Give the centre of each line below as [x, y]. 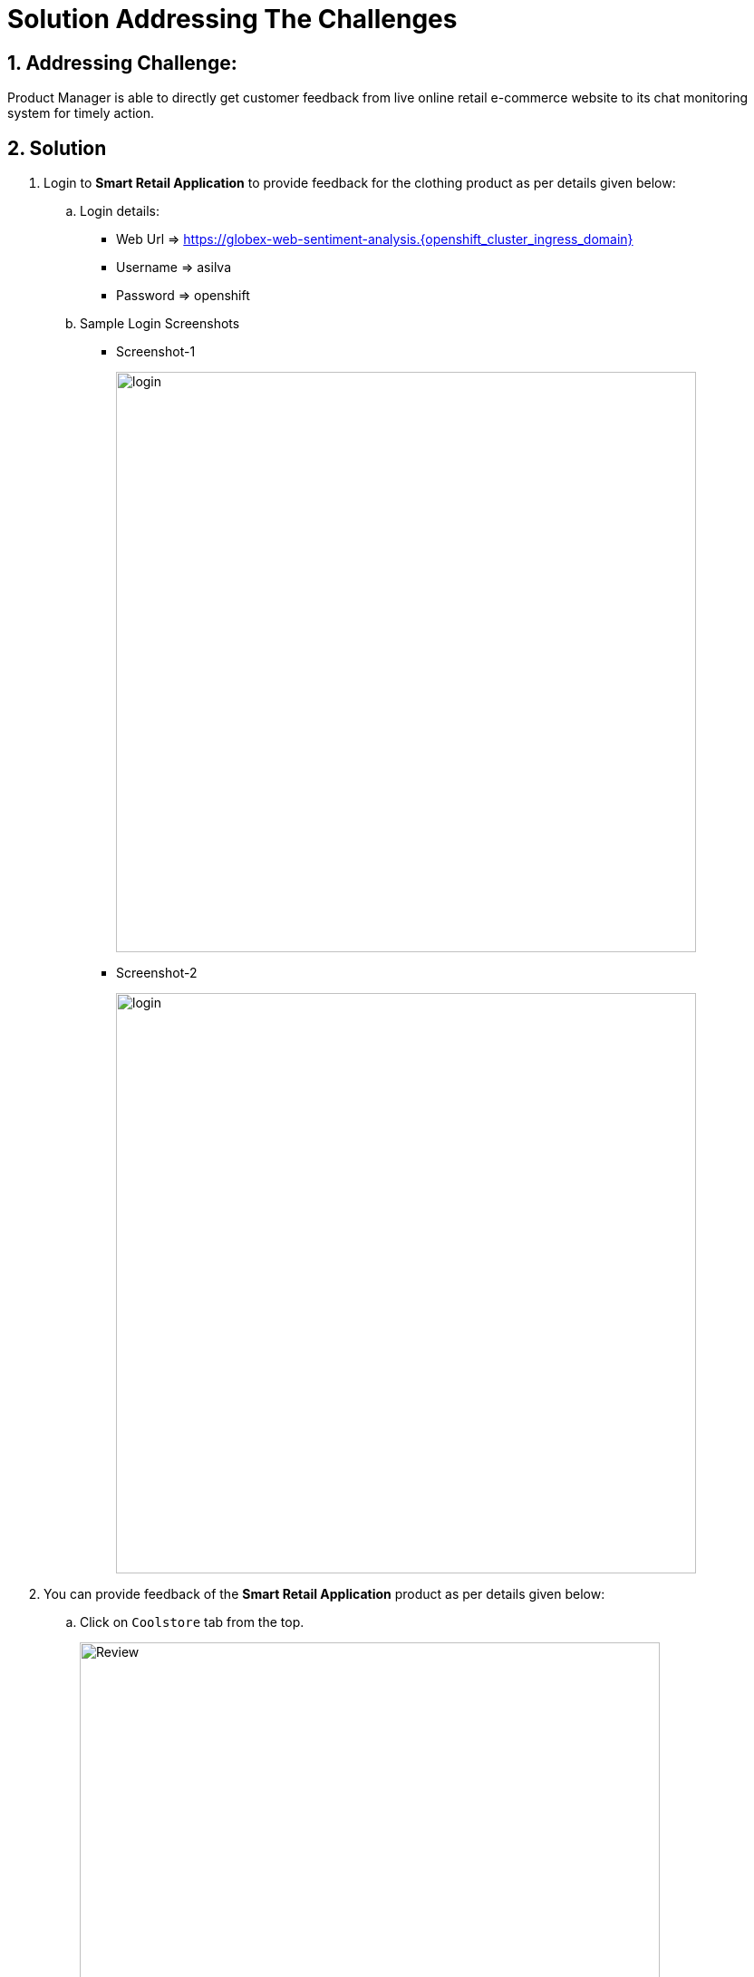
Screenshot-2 [157, 973]
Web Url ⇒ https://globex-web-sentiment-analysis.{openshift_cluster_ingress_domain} [375, 239]
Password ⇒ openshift [183, 296]
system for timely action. [81, 113]
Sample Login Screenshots [160, 324]
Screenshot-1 [156, 352]
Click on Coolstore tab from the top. [192, 1622]
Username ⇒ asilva [174, 268]
